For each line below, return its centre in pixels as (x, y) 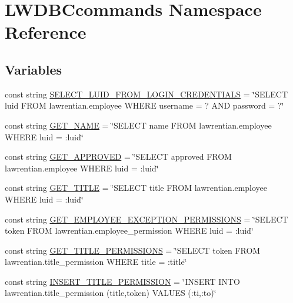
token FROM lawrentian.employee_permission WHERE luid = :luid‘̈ (129, 230)
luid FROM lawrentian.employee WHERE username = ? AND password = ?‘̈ (144, 105)
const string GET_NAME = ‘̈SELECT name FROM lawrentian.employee (138, 125)
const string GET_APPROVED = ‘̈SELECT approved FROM (118, 156)
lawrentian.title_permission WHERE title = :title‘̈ (96, 262)
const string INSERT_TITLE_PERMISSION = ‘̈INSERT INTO (122, 281)
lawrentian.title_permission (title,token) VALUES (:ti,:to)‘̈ (111, 293)
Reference (46, 32)
